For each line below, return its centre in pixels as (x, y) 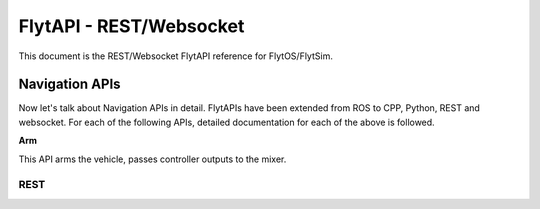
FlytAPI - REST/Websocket (131, 26)
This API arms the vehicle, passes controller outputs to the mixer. (152, 159)
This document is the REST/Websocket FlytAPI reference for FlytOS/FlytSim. (176, 56)
